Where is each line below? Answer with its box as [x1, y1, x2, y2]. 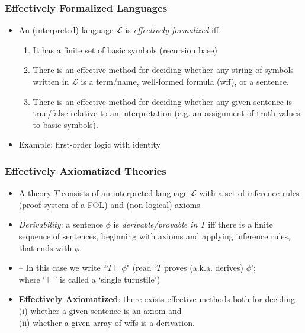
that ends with [18, 241, 72, 254]
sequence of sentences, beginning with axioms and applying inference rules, [18, 229, 290, 242]
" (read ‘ [126, 261, 157, 274]
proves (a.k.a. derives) [163, 261, 243, 274]
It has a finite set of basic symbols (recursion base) [33, 43, 217, 56]
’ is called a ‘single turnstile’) [54, 273, 160, 285]
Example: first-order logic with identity [18, 138, 160, 151]
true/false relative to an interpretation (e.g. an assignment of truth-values [33, 107, 300, 119]
